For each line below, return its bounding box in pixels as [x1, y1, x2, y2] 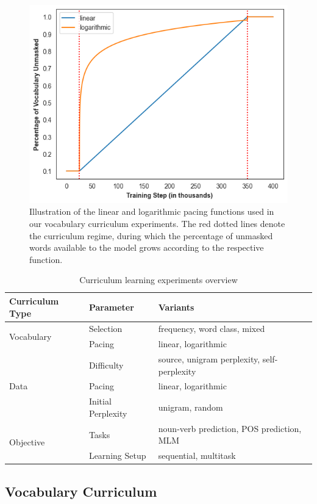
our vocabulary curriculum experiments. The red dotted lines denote [29, 217, 285, 229]
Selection [88, 322, 123, 335]
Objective [9, 435, 45, 448]
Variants [158, 300, 194, 313]
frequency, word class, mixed [158, 322, 265, 335]
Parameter [88, 300, 134, 313]
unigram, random [158, 401, 223, 414]
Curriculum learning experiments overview [79, 273, 238, 286]
